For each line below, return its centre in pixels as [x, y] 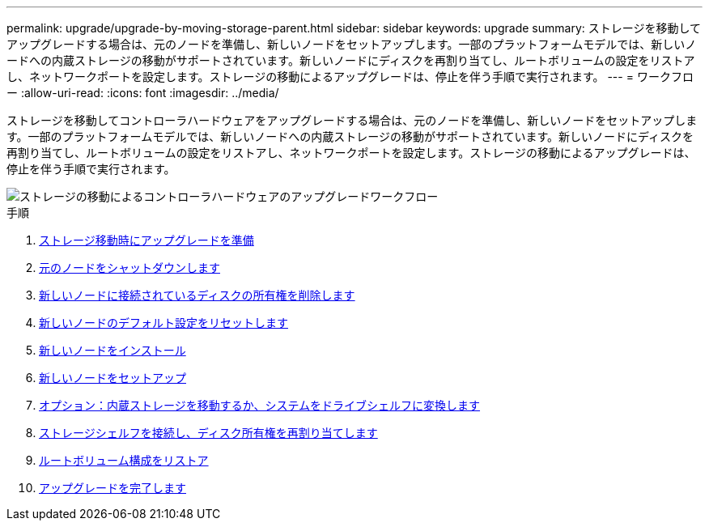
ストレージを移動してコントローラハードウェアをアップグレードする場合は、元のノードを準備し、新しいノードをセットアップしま [352, 120]
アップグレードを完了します [113, 488]
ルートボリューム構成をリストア [124, 460]
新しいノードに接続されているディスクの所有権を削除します [197, 295]
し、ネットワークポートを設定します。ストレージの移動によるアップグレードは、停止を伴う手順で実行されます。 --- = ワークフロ [350, 76]
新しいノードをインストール [113, 350]
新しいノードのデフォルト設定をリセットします [163, 323]
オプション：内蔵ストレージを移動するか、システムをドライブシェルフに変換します [260, 405]
